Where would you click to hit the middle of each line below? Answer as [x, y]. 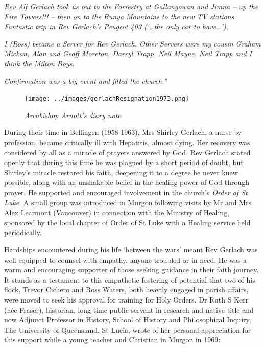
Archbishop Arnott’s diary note [73, 115]
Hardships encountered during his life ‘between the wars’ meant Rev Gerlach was [131, 249]
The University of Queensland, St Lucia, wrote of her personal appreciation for [128, 329]
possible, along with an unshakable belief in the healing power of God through [127, 182]
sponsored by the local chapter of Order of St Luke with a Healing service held [127, 222]
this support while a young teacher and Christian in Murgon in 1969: [112, 340]
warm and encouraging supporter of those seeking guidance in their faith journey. [131, 270]
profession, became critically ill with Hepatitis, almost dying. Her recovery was [127, 142]
